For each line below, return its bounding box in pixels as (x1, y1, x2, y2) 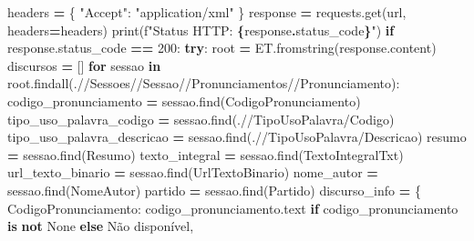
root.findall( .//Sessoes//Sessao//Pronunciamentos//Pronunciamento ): (7, 74, 400, 93)
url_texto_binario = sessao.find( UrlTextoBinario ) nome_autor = (7, 163, 378, 182)
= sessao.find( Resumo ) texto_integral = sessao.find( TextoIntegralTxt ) (7, 145, 404, 164)
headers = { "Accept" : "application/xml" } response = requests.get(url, (7, 3, 407, 21)
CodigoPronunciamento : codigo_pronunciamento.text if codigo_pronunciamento (7, 198, 459, 217)
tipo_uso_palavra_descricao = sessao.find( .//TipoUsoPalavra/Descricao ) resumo (7, 127, 467, 146)
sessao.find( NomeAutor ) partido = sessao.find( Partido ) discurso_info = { (7, 180, 421, 199)
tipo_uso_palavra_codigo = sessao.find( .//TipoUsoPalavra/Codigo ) (7, 109, 395, 128)
